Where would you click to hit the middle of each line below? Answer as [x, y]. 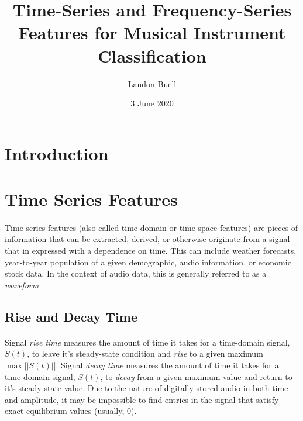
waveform [22, 284]
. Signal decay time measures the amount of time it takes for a [167, 365]
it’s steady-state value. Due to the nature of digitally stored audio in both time [147, 388]
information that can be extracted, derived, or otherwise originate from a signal [147, 239]
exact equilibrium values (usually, [65, 411]
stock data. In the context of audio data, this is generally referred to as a [136, 273]
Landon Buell [152, 83]
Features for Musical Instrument [152, 32]
